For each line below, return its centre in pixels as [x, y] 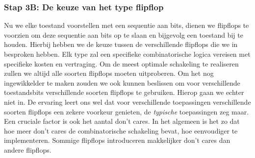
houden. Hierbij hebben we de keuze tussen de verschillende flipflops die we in [121, 44]
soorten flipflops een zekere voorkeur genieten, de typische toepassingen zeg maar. [127, 111]
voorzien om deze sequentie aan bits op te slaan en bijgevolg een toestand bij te [124, 34]
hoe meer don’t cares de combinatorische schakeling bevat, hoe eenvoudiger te [121, 130]
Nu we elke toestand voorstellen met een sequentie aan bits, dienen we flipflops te [127, 25]
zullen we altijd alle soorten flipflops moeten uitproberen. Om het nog [109, 73]
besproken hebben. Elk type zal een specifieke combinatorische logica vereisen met [127, 54]
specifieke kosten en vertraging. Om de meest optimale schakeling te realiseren [121, 63]
